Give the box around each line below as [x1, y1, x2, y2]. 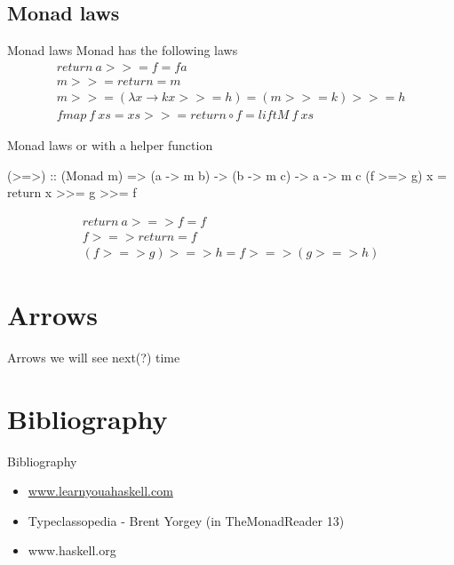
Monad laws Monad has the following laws [7, 41, 238, 60]
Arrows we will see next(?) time [7, 347, 180, 366]
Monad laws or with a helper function [7, 135, 213, 154]
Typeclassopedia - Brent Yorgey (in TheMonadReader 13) [28, 511, 345, 529]
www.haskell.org [28, 541, 116, 560]
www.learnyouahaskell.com [28, 481, 173, 500]
